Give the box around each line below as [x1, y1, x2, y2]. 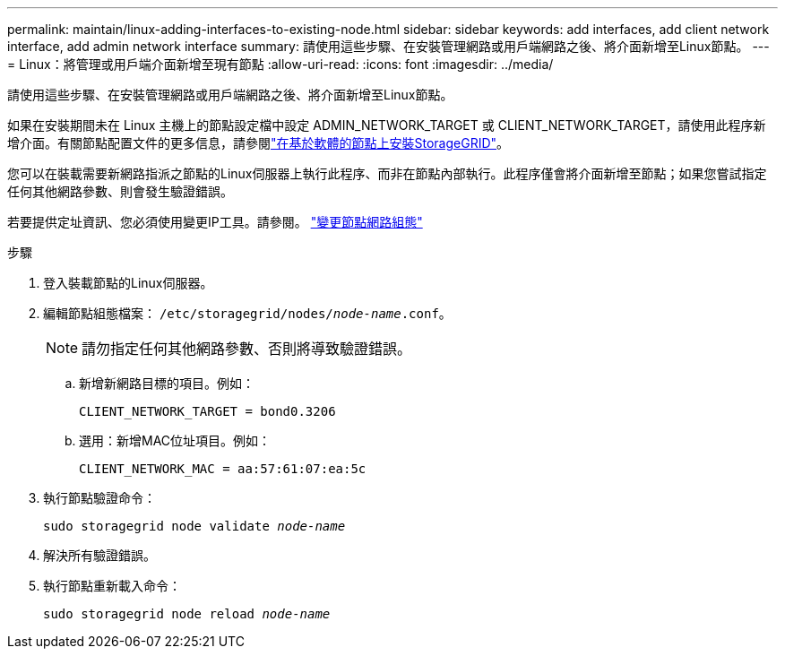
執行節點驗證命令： [43, 490, 156, 505]
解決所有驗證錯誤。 [43, 548, 156, 563]
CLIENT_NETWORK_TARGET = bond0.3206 [79, 404, 336, 419]
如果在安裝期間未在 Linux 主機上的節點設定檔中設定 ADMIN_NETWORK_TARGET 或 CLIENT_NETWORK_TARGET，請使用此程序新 [7, 117, 766, 133]
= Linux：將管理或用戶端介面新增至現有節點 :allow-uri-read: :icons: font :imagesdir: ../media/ [7, 56, 554, 72]
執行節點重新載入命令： [43, 578, 181, 593]
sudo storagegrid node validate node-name [43, 519, 346, 533]
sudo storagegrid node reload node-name [43, 607, 331, 621]
